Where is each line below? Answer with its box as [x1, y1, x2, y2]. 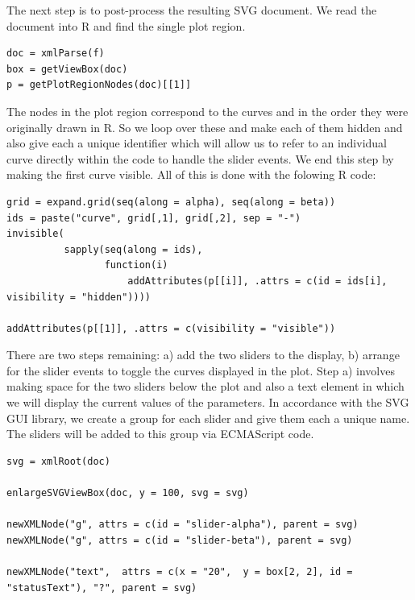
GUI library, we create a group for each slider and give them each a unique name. [6, 409, 410, 426]
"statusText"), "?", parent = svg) [6, 581, 197, 594]
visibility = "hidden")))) [6, 291, 151, 303]
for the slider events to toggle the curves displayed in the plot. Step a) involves [6, 362, 395, 379]
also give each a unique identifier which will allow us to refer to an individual [6, 134, 388, 151]
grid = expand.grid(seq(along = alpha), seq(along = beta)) [6, 196, 336, 208]
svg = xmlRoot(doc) [6, 455, 110, 467]
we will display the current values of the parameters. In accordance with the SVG [6, 394, 409, 411]
